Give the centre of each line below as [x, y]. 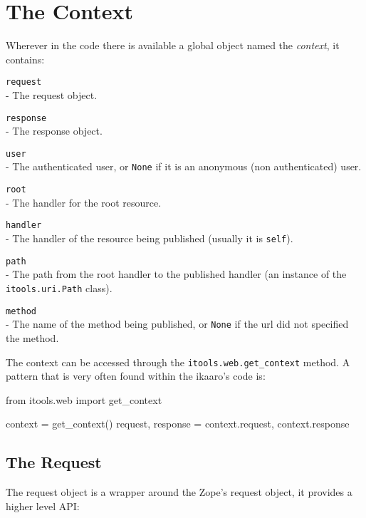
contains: [25, 59]
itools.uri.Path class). [59, 288]
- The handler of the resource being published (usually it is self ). [150, 238]
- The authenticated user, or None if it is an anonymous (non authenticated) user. [184, 166]
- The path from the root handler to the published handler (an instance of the [176, 274]
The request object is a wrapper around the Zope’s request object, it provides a [179, 492]
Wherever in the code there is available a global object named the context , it [173, 45]
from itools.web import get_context [84, 399]
